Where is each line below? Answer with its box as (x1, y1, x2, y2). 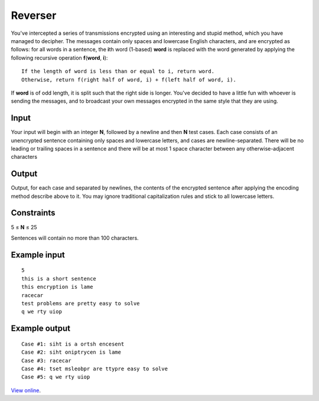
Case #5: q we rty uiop (21, 374, 90, 380)
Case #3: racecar (21, 357, 71, 364)
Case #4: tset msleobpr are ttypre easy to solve (21, 365, 168, 372)
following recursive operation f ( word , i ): (11, 54, 108, 61)
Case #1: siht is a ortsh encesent (21, 340, 125, 347)
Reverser (11, 9, 57, 22)
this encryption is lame (21, 283, 93, 291)
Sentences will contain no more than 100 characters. (11, 234, 139, 242)
